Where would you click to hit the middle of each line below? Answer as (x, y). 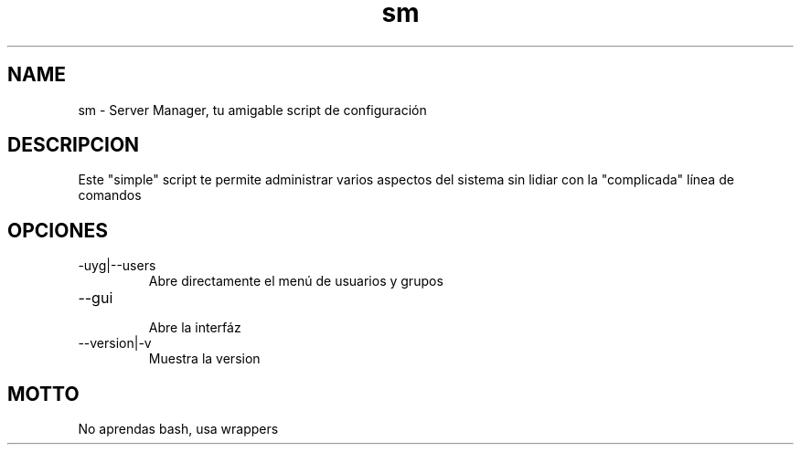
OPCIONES (58, 230)
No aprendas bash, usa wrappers (178, 429)
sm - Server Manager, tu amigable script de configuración (252, 110)
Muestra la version (204, 359)
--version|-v (115, 343)
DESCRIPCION (74, 145)
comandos (110, 195)
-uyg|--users (117, 266)
